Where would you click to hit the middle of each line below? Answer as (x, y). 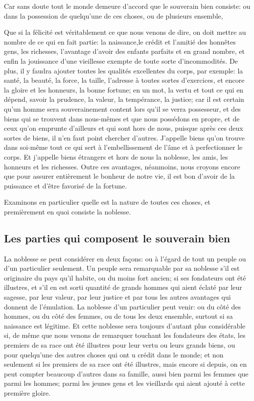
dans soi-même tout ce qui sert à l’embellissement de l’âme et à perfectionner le (123, 147)
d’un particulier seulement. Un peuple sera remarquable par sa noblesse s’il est (122, 268)
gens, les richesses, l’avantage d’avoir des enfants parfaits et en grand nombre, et (124, 51)
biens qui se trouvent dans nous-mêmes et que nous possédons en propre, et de (122, 118)
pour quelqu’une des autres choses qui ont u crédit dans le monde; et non (114, 354)
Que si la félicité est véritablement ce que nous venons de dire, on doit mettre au (125, 32)
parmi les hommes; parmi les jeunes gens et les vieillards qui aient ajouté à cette (125, 383)
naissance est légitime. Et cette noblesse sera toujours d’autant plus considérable (125, 325)
